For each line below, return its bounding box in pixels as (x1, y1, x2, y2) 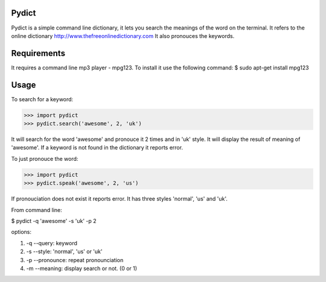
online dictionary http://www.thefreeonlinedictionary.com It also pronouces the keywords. (11, 32, 235, 39)
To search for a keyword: (11, 95, 74, 102)
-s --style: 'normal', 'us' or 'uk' (26, 248, 103, 255)
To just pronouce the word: (11, 155, 78, 162)
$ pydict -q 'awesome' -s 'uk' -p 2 (11, 218, 97, 224)
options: (11, 228, 32, 236)
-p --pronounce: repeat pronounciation (26, 256, 124, 263)
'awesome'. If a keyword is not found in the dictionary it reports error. (11, 144, 184, 151)
